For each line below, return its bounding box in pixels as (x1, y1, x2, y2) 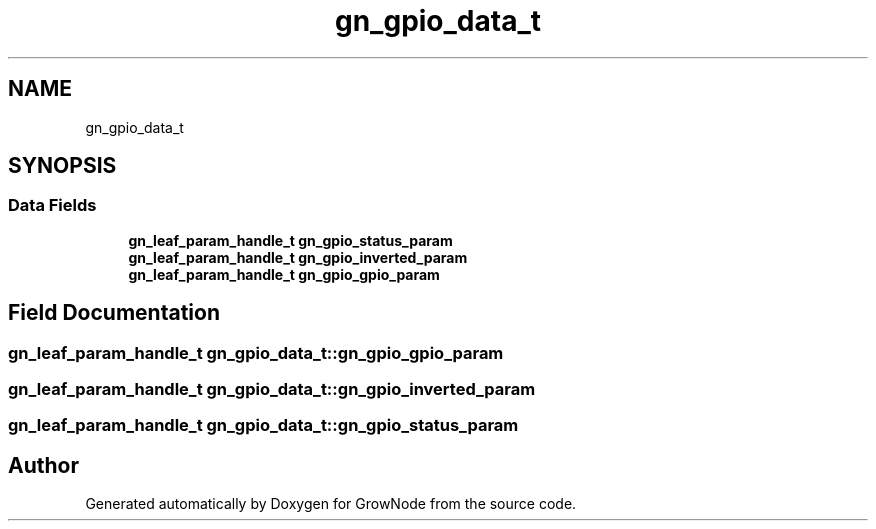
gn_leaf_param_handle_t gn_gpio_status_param (128, 231, 453, 249)
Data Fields (8, 195, 97, 216)
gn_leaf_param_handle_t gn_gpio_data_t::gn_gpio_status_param (8, 415, 519, 436)
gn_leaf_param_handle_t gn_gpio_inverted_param (128, 248, 468, 266)
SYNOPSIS (8, 153, 117, 179)
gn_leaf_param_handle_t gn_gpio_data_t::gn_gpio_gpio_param (8, 342, 504, 363)
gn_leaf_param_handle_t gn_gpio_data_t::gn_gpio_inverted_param (8, 379, 536, 400)
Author (8, 452, 79, 478)
